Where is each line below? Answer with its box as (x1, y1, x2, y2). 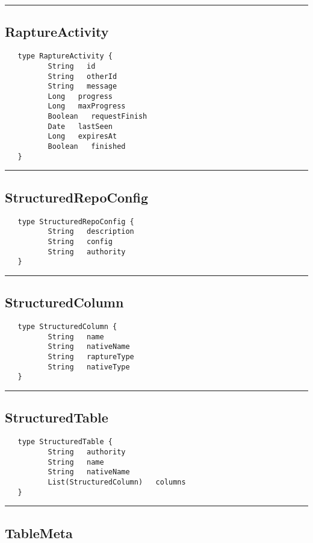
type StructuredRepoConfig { (17, 217, 134, 226)
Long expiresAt (48, 132, 117, 141)
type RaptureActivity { (17, 52, 113, 61)
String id (48, 61, 96, 71)
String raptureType (48, 353, 134, 362)
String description (48, 227, 134, 236)
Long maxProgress (48, 102, 126, 111)
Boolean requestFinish (48, 112, 147, 121)
